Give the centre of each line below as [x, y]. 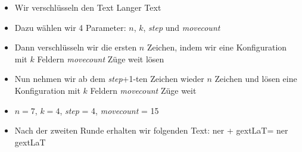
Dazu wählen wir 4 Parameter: [70, 27]
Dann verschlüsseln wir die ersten [76, 47]
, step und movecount [182, 27]
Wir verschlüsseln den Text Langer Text [88, 7]
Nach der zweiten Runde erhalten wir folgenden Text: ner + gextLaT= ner [151, 130]
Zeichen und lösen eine [256, 79]
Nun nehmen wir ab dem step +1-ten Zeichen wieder [109, 79]
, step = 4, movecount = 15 [109, 110]
